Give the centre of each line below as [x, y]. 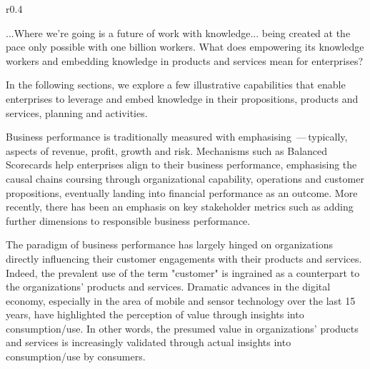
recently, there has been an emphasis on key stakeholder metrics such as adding [180, 207]
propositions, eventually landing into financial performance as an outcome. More [182, 192]
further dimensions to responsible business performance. [128, 220]
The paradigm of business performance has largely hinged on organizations [169, 244]
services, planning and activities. [77, 112]
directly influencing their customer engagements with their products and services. [184, 258]
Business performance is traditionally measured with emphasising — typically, [177, 137]
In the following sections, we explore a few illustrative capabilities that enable [176, 85]
